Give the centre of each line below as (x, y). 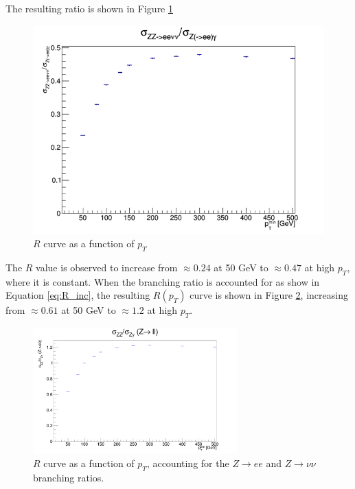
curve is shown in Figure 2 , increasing (269, 295)
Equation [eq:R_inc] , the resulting (78, 295)
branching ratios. (69, 478)
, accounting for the (188, 463)
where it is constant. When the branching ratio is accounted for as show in (163, 281)
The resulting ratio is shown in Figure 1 (89, 8)
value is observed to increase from (107, 267)
